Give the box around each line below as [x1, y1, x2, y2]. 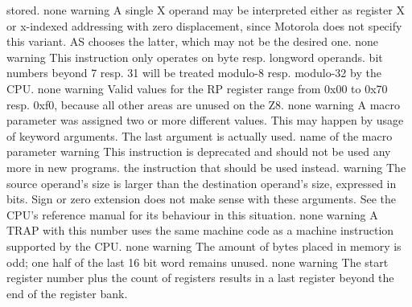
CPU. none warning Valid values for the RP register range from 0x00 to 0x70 [6, 80, 388, 96]
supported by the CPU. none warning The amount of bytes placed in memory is [6, 237, 402, 254]
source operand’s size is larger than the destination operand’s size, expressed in [6, 174, 397, 191]
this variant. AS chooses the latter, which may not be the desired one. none [6, 33, 379, 50]
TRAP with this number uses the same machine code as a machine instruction [6, 222, 394, 239]
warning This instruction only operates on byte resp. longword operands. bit [6, 48, 383, 65]
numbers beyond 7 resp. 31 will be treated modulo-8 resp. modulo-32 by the [6, 64, 381, 81]
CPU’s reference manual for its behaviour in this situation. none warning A [6, 206, 378, 223]
